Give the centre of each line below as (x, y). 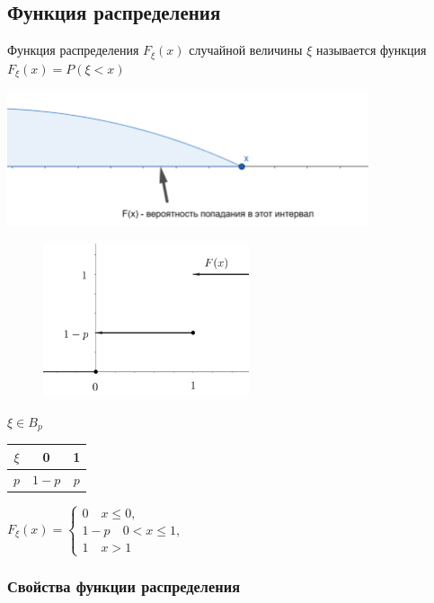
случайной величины (246, 50)
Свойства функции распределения (124, 585)
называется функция (371, 50)
